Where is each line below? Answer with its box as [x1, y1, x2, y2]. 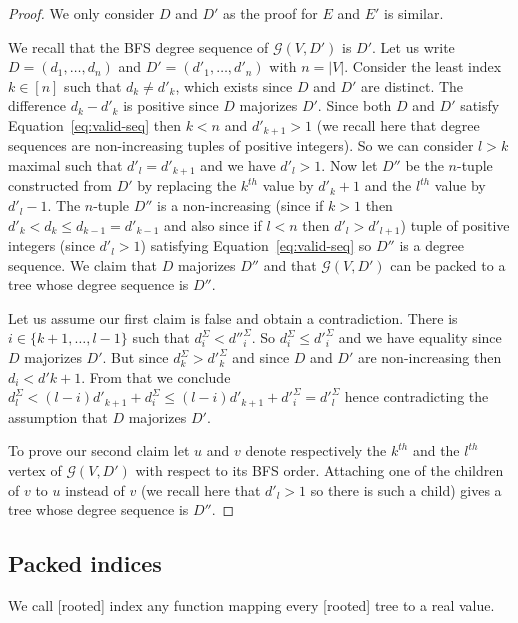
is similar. [384, 3, 444, 23]
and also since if [163, 214, 262, 235]
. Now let [321, 155, 378, 176]
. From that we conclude [81, 366, 231, 387]
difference [8, 95, 66, 116]
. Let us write [372, 36, 455, 57]
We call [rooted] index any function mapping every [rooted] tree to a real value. [8, 594, 495, 615]
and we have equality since [338, 327, 502, 348]
